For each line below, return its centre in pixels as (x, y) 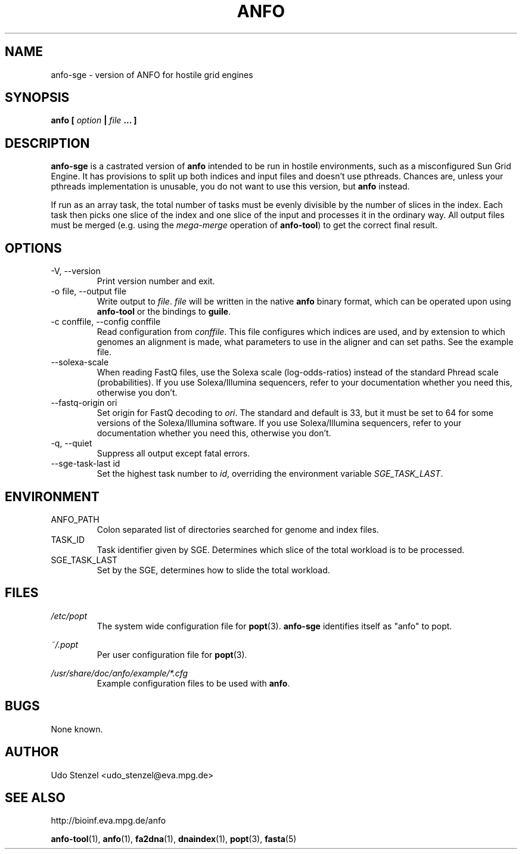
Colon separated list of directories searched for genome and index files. (238, 529)
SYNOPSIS (37, 98)
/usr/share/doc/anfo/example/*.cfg (119, 673)
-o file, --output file (88, 291)
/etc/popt (69, 616)
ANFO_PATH (75, 519)
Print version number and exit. (156, 281)
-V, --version (76, 271)
